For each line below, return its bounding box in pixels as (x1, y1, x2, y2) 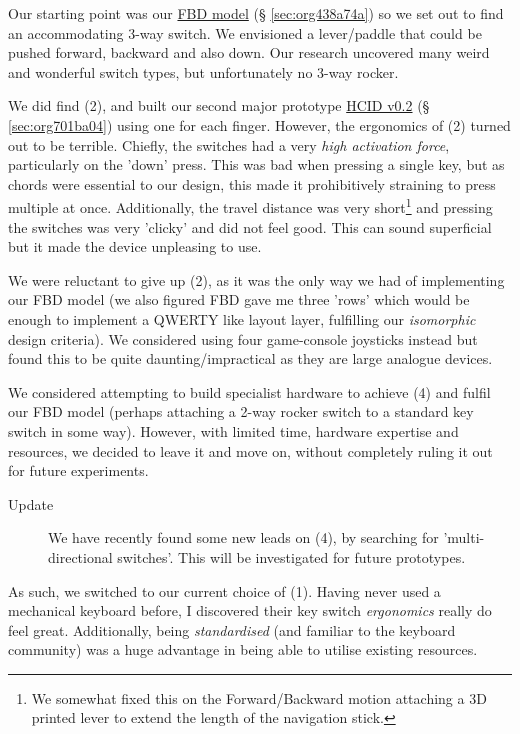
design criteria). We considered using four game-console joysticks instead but (8, 328, 478, 349)
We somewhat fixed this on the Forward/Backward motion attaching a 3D (31, 687, 487, 708)
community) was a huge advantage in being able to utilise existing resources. (8, 639, 478, 660)
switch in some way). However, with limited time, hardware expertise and (8, 420, 459, 441)
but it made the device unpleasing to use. (8, 236, 262, 257)
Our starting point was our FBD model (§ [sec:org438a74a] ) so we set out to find (8, 3, 504, 23)
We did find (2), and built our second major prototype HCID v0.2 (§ (8, 95, 430, 116)
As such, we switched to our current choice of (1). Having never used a (8, 580, 441, 601)
